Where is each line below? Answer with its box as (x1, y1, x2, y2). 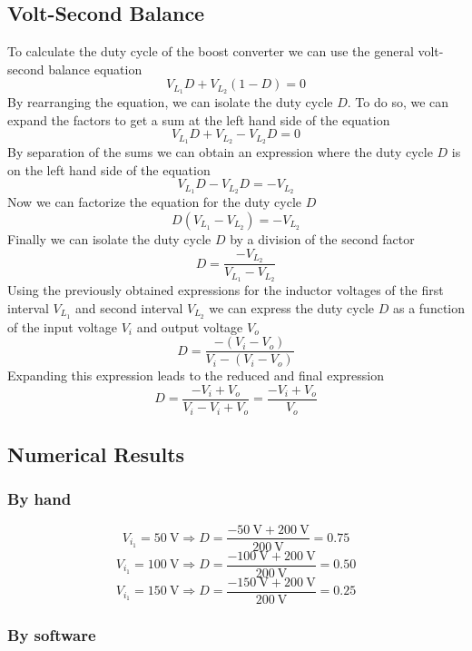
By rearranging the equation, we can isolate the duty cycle (7, 93, 333, 112)
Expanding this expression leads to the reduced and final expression (7, 366, 384, 385)
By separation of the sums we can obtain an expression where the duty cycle (7, 143, 433, 162)
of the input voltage (7, 317, 117, 336)
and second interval (74, 298, 183, 317)
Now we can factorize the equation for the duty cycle (7, 192, 301, 212)
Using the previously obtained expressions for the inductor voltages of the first (7, 281, 444, 300)
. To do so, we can (347, 93, 449, 112)
